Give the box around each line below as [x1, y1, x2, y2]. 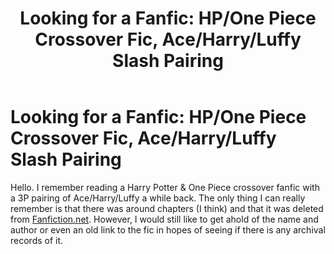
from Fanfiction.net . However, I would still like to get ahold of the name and [10, 213, 319, 225]
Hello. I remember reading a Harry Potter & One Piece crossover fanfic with [10, 181, 320, 193]
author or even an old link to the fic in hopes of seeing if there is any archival [10, 223, 326, 236]
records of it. [10, 234, 64, 246]
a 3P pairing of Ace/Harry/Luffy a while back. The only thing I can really [10, 192, 306, 204]
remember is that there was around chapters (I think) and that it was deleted [10, 202, 324, 214]
